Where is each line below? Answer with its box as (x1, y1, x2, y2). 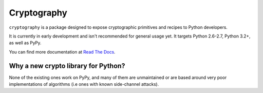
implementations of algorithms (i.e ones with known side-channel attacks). (9, 81, 159, 87)
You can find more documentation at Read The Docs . (9, 49, 115, 55)
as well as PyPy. (9, 40, 41, 46)
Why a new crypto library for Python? (9, 61, 125, 70)
